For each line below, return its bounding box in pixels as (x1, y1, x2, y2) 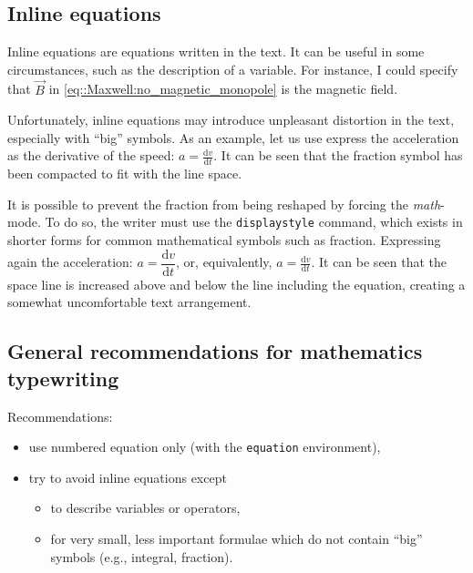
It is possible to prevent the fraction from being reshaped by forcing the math (7, 194, 441, 213)
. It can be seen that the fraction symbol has (213, 146, 463, 165)
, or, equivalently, (176, 252, 272, 271)
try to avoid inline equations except (28, 467, 227, 486)
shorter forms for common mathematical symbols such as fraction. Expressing (7, 230, 441, 250)
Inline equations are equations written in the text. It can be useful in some (7, 42, 425, 61)
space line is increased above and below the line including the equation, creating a (7, 274, 466, 293)
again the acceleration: (7, 252, 133, 271)
